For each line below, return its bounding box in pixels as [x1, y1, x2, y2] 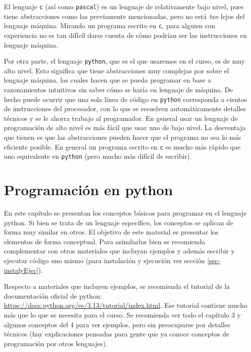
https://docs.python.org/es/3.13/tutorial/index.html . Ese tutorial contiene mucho [4, 300, 247, 310]
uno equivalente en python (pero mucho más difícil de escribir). [4, 151, 192, 161]
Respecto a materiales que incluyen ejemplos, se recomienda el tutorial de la [4, 281, 230, 291]
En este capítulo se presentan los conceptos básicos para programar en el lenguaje [4, 208, 247, 218]
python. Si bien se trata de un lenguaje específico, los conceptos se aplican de [4, 217, 233, 227]
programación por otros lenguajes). [4, 338, 108, 348]
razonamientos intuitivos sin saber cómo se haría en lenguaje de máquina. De [4, 84, 233, 94]
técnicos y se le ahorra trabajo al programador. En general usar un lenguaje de [4, 113, 238, 123]
